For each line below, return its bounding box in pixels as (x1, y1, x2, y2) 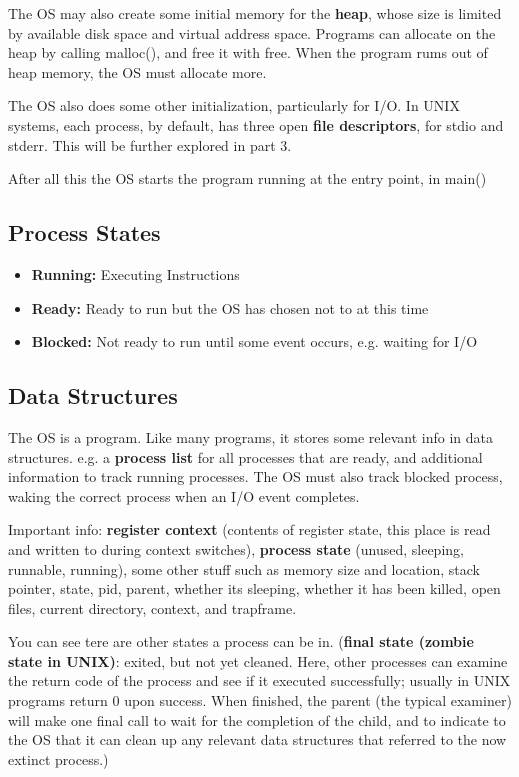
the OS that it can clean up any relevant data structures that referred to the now (8, 729, 507, 750)
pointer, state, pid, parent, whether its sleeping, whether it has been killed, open (8, 578, 501, 599)
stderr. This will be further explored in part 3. (8, 134, 292, 155)
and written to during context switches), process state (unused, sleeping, (8, 538, 464, 559)
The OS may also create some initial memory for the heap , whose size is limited (8, 3, 502, 23)
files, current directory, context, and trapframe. (8, 597, 297, 618)
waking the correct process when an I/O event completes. (8, 485, 360, 506)
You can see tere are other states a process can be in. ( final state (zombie (8, 631, 474, 652)
